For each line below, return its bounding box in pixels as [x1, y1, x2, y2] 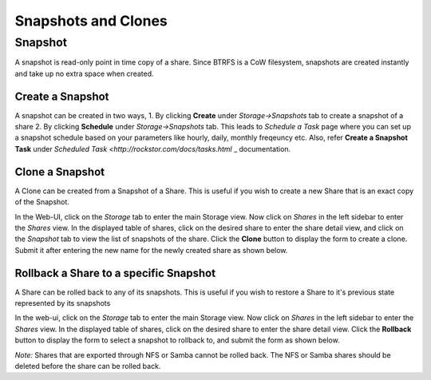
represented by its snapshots [14, 299, 111, 308]
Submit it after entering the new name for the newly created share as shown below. [14, 245, 288, 255]
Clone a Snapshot [14, 164, 105, 179]
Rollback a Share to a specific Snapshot [14, 266, 215, 279]
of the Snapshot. [14, 197, 69, 207]
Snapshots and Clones [14, 12, 168, 30]
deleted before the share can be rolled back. [14, 361, 161, 370]
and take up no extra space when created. [14, 69, 154, 78]
